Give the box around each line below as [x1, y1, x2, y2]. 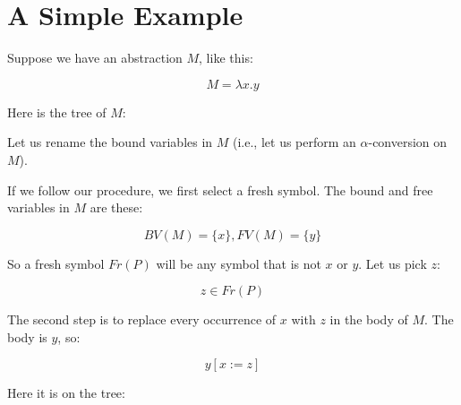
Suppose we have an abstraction [7, 48, 183, 67]
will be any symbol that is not [156, 254, 321, 272]
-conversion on [368, 133, 448, 151]
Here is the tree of [7, 102, 107, 121]
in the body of [329, 310, 408, 329]
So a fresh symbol [7, 254, 105, 272]
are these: [90, 198, 143, 217]
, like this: [199, 48, 253, 67]
